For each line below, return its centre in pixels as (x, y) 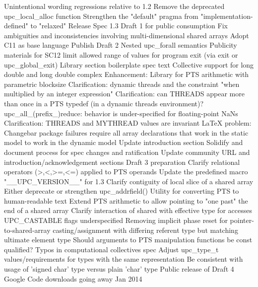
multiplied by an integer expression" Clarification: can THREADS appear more (124, 94)
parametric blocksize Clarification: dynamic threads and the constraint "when (122, 84)
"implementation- (227, 16)
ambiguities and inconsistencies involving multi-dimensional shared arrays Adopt (127, 35)
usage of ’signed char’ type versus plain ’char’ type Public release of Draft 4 (119, 269)
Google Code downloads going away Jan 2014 (73, 278)
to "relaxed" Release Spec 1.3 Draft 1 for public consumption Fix (129, 26)
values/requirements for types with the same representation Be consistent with (124, 259)
